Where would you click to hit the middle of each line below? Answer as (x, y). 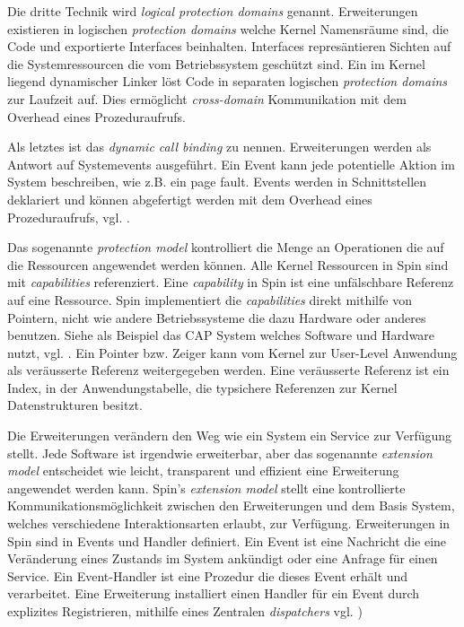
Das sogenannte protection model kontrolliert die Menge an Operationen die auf (226, 247)
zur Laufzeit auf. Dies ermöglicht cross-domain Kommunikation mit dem (207, 98)
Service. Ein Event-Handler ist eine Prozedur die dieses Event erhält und (208, 575)
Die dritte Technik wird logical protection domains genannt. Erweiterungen (213, 11)
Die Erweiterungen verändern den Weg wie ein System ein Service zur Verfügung (230, 435)
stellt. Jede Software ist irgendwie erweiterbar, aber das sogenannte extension (220, 453)
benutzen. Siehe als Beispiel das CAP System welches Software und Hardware (221, 335)
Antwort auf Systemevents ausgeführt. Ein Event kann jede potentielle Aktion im (231, 164)
